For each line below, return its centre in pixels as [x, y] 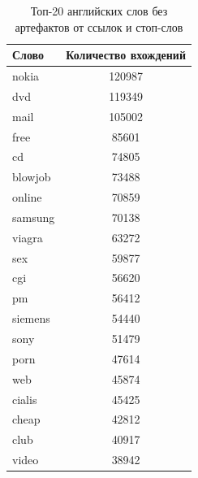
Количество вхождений [126, 55]
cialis [25, 399]
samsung [34, 217]
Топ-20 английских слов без [99, 11]
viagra [28, 237]
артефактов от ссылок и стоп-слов [99, 26]
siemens [31, 318]
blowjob [32, 177]
